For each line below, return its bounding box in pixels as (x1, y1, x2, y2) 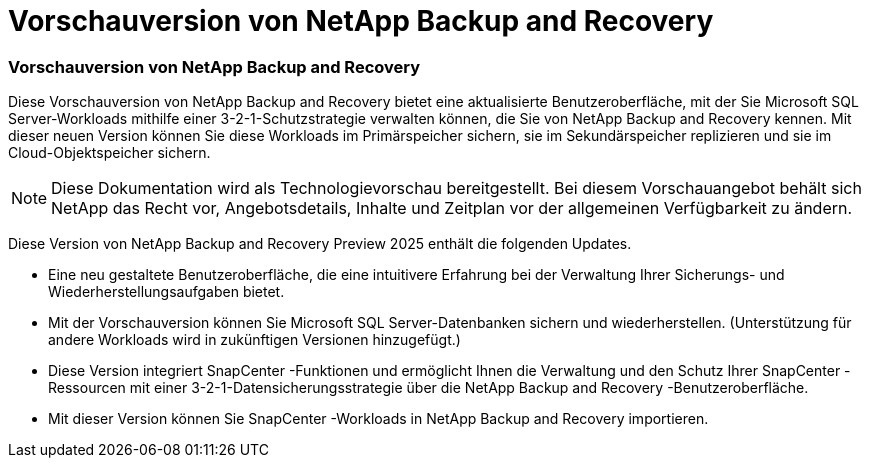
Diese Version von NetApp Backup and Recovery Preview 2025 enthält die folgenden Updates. (8, 235, 632, 253)
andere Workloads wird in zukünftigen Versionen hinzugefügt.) (48, 331, 461, 349)
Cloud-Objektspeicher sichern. (8, 144, 211, 162)
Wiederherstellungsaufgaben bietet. (48, 283, 285, 301)
